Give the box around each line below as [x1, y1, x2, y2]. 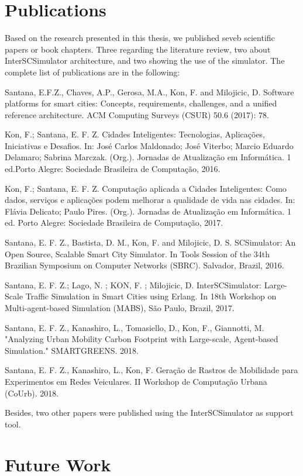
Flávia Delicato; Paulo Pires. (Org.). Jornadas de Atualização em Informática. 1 [5, 205, 292, 217]
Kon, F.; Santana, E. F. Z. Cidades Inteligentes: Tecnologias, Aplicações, [5, 128, 266, 140]
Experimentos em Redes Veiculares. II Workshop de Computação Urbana [5, 375, 267, 387]
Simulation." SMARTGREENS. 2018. [5, 344, 139, 356]
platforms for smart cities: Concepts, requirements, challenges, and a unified [5, 97, 277, 109]
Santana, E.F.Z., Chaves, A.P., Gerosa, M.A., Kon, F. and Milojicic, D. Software [5, 85, 294, 98]
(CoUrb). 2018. [5, 387, 59, 399]
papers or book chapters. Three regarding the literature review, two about [5, 43, 271, 55]
